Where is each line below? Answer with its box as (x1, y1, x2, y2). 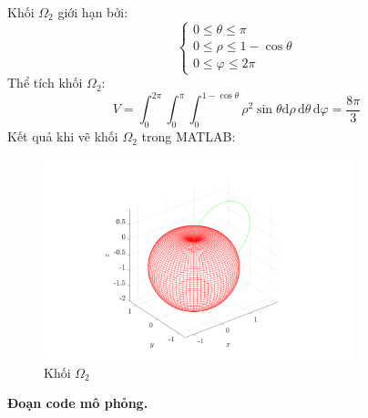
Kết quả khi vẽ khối (7, 127, 118, 146)
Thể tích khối (7, 73, 83, 92)
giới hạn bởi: (57, 3, 128, 21)
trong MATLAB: (141, 127, 236, 146)
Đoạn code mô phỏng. (7, 393, 148, 413)
